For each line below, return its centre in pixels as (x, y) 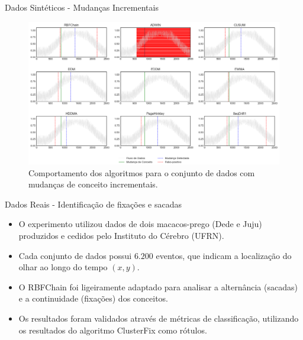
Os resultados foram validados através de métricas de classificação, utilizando (159, 318)
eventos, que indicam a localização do (224, 255)
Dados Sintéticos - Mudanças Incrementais (82, 7)
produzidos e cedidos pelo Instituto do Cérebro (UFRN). (121, 235)
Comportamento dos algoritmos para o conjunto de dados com (142, 172)
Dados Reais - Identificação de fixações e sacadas (93, 204)
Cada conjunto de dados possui (75, 255)
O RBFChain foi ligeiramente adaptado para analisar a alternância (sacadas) (158, 286)
